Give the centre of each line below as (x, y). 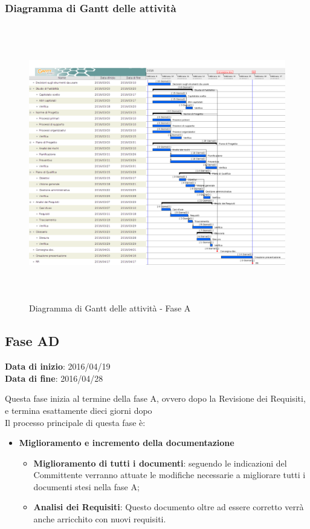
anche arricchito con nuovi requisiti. (100, 519)
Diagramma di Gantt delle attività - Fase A (110, 308)
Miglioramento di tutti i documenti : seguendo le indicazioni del (160, 463)
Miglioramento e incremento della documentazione (127, 443)
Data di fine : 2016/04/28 (54, 378)
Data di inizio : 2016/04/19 (58, 366)
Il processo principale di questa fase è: (75, 422)
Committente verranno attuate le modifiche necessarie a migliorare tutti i (170, 475)
